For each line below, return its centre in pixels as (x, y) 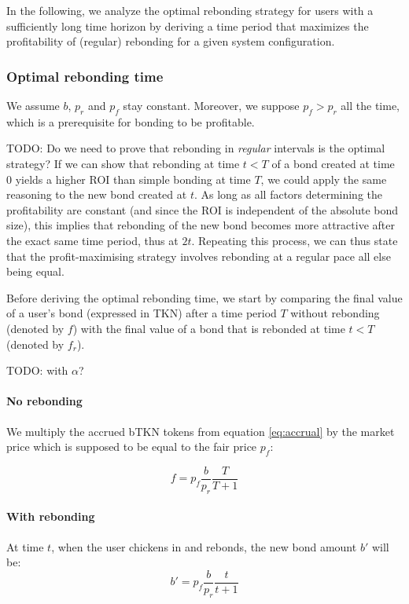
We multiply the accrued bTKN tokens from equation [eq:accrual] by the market (201, 431)
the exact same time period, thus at (92, 240)
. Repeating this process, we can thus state (295, 240)
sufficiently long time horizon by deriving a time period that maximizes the (188, 26)
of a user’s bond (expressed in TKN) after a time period (142, 313)
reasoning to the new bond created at (97, 194)
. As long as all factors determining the (288, 194)
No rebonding (44, 401)
